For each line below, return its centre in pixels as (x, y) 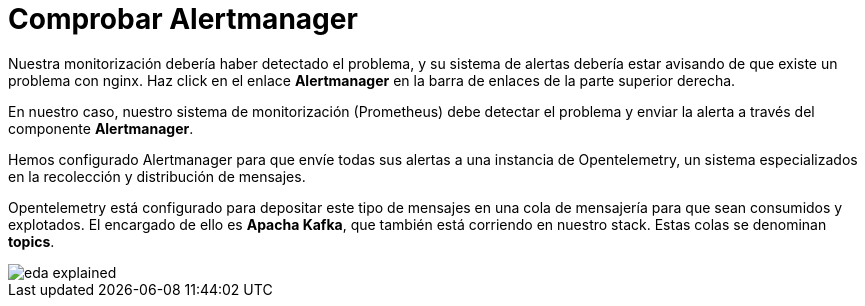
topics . (31, 241)
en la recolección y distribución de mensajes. (157, 176)
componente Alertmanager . (101, 128)
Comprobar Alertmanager (183, 19)
